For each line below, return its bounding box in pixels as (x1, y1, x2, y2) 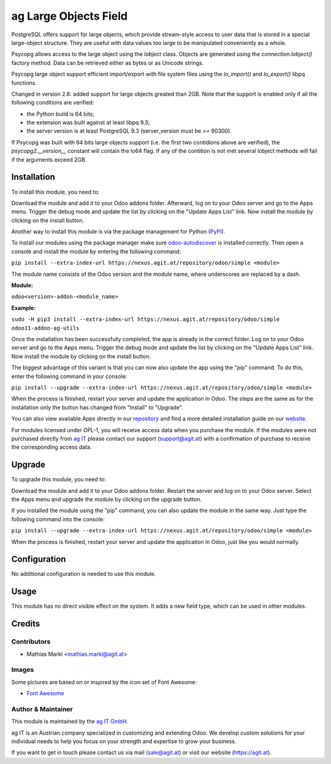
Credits (11, 618, 40, 629)
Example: (11, 304, 36, 312)
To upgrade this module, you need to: (11, 476, 107, 483)
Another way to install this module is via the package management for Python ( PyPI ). (11, 228, 226, 235)
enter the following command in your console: (11, 372, 127, 380)
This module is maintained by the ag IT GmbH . (11, 718, 129, 725)
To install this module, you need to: (11, 188, 100, 195)
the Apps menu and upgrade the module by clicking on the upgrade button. (11, 495, 202, 503)
